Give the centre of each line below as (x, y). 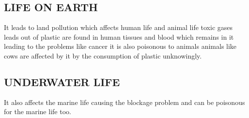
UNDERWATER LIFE (62, 81)
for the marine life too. (38, 111)
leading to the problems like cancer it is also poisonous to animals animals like (120, 46)
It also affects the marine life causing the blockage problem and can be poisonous (124, 102)
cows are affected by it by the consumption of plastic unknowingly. (103, 55)
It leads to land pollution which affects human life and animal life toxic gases (118, 27)
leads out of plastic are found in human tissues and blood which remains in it (119, 37)
